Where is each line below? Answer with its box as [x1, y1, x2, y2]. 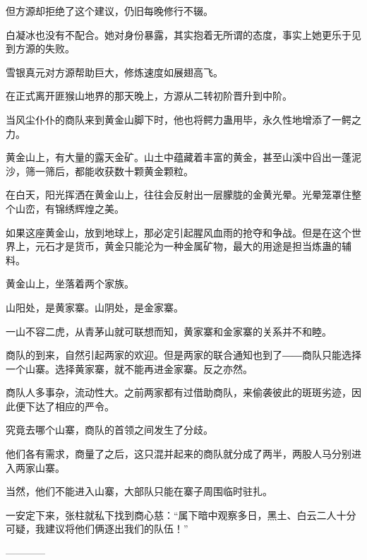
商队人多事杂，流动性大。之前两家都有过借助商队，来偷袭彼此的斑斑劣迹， [6, 385, 351, 400]
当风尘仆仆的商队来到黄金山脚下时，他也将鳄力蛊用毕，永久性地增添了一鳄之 [6, 112, 361, 126]
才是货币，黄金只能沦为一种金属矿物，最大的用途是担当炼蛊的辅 [54, 239, 351, 254]
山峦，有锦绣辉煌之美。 [15, 201, 124, 215]
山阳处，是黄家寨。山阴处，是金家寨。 [6, 299, 183, 314]
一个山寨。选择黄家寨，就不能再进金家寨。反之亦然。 [6, 361, 253, 376]
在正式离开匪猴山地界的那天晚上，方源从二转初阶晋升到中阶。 [6, 88, 292, 103]
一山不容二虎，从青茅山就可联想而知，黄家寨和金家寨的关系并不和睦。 [6, 323, 332, 338]
